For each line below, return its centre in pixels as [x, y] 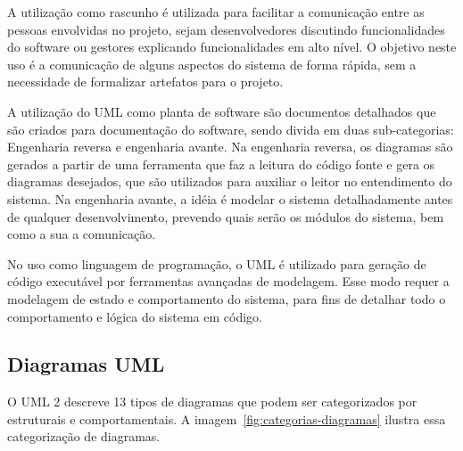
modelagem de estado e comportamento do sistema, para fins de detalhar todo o [227, 298]
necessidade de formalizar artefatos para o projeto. [145, 82]
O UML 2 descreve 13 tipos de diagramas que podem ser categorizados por [212, 402]
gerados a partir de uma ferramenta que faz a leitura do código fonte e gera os [221, 164]
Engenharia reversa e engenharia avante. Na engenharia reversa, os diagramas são [230, 147]
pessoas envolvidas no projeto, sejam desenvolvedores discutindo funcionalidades [226, 29]
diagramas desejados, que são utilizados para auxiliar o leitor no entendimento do [230, 181]
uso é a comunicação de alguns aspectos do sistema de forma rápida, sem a [212, 64]
